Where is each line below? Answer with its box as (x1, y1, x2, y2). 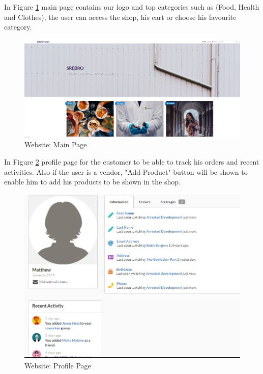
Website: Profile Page (24, 360, 91, 370)
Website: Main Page (24, 139, 87, 150)
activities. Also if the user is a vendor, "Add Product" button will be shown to (4, 166, 248, 177)
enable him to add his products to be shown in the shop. (4, 176, 181, 187)
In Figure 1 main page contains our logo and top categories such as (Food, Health (4, 2, 259, 12)
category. (4, 21, 32, 32)
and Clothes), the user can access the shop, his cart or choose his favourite (4, 11, 237, 22)
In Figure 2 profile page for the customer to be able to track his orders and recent (4, 156, 259, 167)
